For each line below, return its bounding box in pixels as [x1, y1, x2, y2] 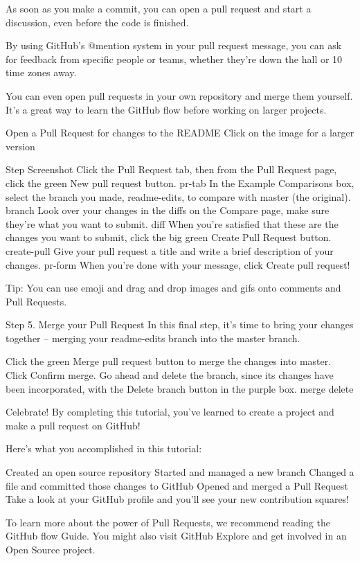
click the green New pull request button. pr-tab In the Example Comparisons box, [6, 175, 354, 190]
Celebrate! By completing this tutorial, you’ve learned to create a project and [6, 404, 334, 419]
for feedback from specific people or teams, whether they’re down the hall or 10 [6, 51, 343, 66]
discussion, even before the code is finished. [6, 15, 189, 29]
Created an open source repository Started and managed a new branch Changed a [6, 465, 354, 479]
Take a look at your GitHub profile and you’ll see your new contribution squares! [6, 492, 350, 506]
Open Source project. [6, 542, 96, 556]
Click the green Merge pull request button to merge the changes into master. [6, 354, 332, 368]
